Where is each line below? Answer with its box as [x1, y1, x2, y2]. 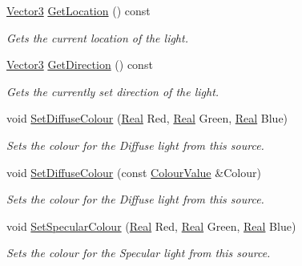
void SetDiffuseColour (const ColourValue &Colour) [6, 163, 261, 180]
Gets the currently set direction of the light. [6, 83, 219, 99]
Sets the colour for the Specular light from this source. [6, 244, 271, 261]
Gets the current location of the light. [6, 29, 188, 46]
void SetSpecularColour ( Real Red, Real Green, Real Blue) [6, 217, 296, 234]
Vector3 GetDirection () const [6, 56, 153, 73]
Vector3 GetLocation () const [6, 2, 151, 18]
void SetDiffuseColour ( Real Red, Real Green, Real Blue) [6, 110, 288, 127]
